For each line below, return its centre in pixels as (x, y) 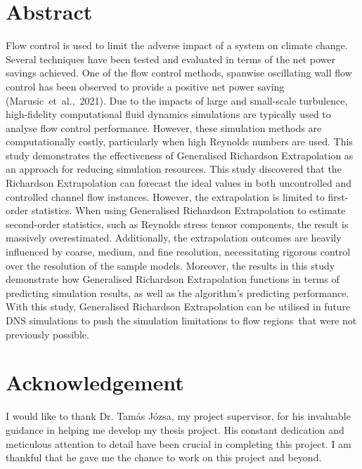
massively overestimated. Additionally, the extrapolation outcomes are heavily (174, 238)
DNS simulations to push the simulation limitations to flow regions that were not (181, 320)
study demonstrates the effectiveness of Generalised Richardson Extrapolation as (180, 155)
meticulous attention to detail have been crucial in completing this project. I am (179, 443)
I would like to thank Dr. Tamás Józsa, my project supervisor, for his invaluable (178, 416)
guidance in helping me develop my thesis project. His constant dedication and (175, 429)
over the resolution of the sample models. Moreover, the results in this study (170, 265)
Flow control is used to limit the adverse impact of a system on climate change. (177, 45)
